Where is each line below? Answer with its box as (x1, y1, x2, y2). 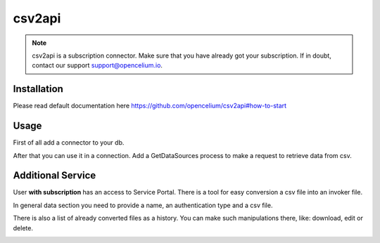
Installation (13, 83, 63, 95)
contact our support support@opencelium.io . (32, 61, 163, 70)
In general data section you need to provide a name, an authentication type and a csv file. (13, 201, 273, 209)
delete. (13, 223, 33, 232)
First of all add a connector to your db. (13, 138, 125, 147)
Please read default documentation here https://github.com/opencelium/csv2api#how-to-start (13, 102, 287, 110)
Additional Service (13, 169, 96, 182)
